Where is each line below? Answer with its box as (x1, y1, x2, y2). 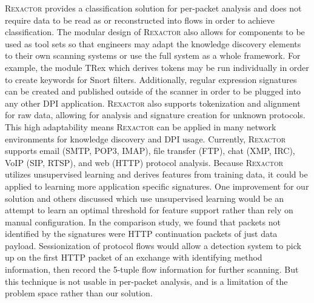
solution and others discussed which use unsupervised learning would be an (5, 191, 284, 204)
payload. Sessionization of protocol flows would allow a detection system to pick (5, 239, 301, 251)
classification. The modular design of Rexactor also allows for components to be (5, 25, 305, 38)
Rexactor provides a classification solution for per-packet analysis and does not (5, 2, 302, 14)
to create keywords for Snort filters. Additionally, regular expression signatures (5, 73, 297, 85)
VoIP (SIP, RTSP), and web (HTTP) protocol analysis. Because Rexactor (5, 156, 284, 168)
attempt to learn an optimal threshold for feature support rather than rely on (5, 204, 293, 216)
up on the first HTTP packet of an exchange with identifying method (5, 251, 262, 264)
